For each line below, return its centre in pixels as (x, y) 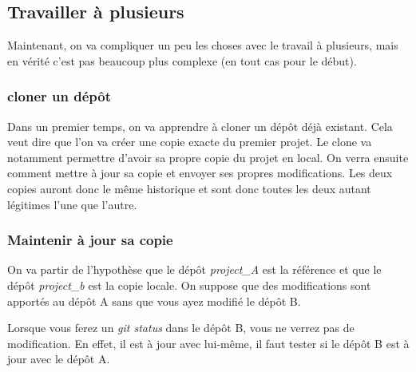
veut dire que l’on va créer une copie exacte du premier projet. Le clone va (190, 142)
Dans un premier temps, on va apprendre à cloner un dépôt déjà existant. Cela (200, 126)
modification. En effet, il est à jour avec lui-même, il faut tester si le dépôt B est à (208, 343)
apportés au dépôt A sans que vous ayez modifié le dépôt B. (154, 301)
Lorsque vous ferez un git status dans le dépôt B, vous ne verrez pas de (181, 328)
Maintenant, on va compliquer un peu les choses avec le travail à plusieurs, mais (203, 45)
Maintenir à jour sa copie (90, 240)
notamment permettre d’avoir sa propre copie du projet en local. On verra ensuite (208, 157)
